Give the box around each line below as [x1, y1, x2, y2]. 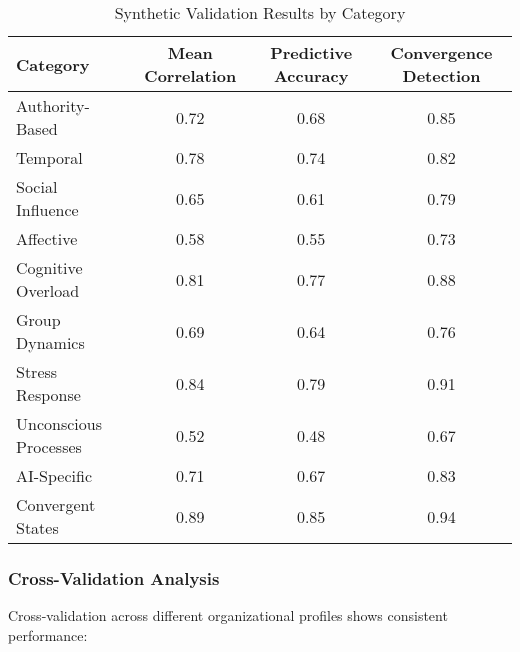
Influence [16, 198, 79, 221]
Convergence [390, 41, 493, 64]
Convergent [16, 493, 96, 516]
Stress [16, 360, 58, 383]
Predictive [270, 41, 353, 64]
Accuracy [273, 64, 349, 87]
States [16, 516, 59, 539]
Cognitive [16, 256, 83, 279]
